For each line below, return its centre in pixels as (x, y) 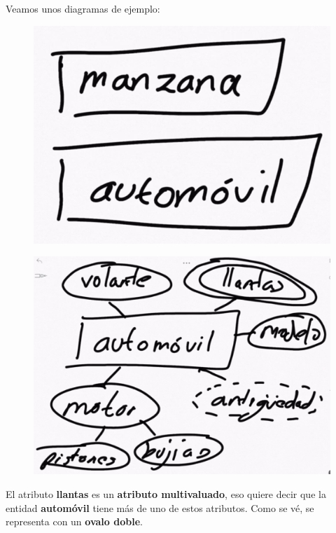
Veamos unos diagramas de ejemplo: (83, 8)
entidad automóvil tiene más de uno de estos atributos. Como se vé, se (160, 507)
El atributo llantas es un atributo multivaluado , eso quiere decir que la (166, 494)
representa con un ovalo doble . (74, 521)
